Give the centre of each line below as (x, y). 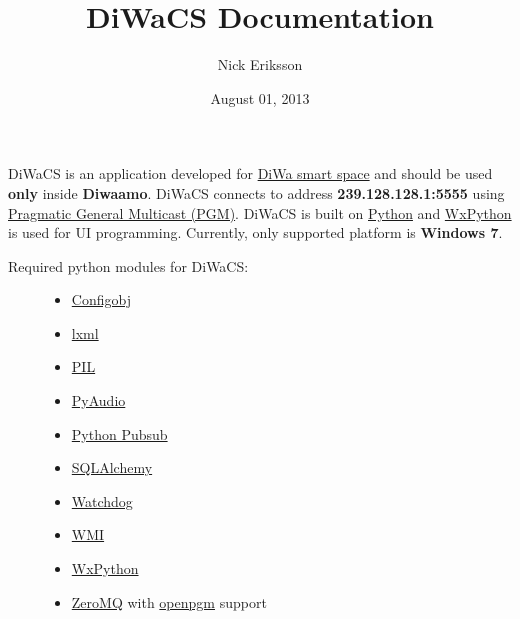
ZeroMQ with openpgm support (169, 601)
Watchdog (102, 500)
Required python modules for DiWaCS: (128, 265)
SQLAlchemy (112, 467)
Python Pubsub (119, 433)
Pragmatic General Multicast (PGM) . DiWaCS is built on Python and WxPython (260, 212)
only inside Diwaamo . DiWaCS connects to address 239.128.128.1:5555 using (256, 192)
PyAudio (98, 400)
